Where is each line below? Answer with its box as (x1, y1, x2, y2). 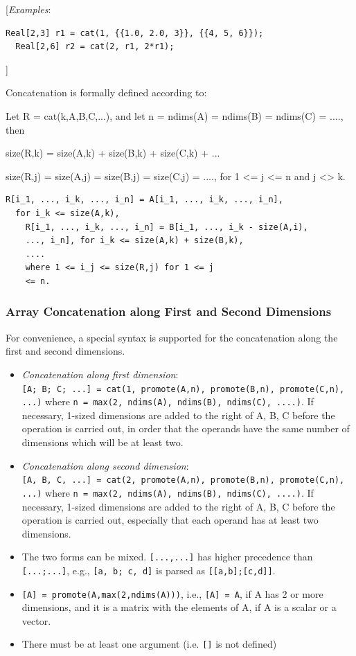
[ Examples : (6, 2, 51, 16)
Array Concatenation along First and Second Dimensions (6, 303, 332, 320)
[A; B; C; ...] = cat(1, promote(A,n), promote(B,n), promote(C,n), (21, 384, 345, 394)
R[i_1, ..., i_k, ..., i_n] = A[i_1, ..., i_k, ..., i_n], (6, 195, 283, 205)
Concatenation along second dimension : (21, 458, 189, 472)
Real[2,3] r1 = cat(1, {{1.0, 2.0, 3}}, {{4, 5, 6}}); (6, 28, 264, 38)
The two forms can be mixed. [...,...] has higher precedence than (21, 549, 313, 564)
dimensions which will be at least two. (21, 435, 184, 449)
